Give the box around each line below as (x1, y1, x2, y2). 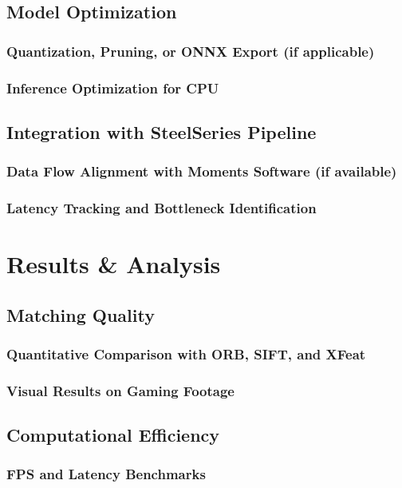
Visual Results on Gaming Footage (6, 380, 235, 400)
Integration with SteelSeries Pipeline (6, 119, 317, 144)
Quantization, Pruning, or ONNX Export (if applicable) (6, 41, 375, 61)
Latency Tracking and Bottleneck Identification (6, 198, 317, 218)
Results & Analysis (6, 248, 221, 280)
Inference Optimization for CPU (6, 77, 219, 97)
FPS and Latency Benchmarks (6, 464, 206, 484)
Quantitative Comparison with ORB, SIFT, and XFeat (6, 344, 366, 364)
